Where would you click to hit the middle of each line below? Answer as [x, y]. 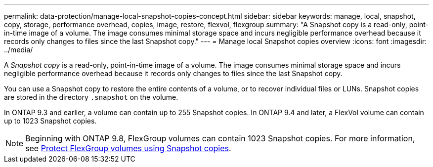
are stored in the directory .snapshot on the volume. [91, 97]
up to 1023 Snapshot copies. [50, 121]
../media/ [19, 50]
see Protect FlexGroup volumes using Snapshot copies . [128, 148]
